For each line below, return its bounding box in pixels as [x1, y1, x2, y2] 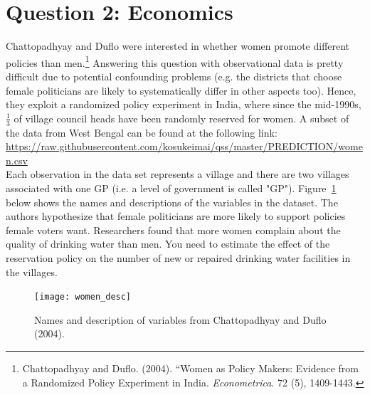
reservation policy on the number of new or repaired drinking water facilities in [6, 250, 351, 265]
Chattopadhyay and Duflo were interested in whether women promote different [6, 38, 350, 53]
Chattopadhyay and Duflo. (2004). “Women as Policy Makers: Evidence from [22, 360, 359, 375]
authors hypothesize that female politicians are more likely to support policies [6, 209, 346, 223]
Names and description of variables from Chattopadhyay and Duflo [34, 312, 327, 327]
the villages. [6, 264, 58, 279]
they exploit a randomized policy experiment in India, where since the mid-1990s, [6, 97, 361, 112]
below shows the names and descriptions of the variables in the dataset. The [6, 194, 338, 209]
